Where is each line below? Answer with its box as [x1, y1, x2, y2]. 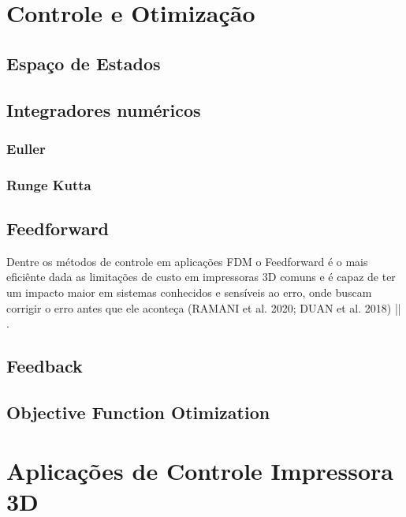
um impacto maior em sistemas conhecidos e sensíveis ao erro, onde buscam [6, 284, 372, 301]
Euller [6, 138, 46, 158]
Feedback [6, 354, 83, 378]
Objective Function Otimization [6, 399, 270, 424]
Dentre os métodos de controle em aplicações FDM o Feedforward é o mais [6, 253, 368, 269]
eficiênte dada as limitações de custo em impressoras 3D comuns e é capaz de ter [6, 268, 396, 285]
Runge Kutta [6, 174, 91, 194]
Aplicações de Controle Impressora [6, 454, 393, 486]
